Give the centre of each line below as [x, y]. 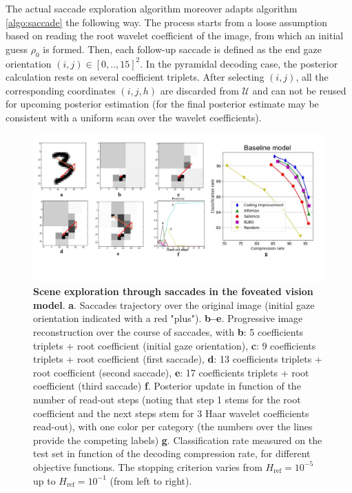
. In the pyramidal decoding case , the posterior [239, 63]
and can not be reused [299, 90]
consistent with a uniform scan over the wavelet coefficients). [134, 117]
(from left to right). [151, 480]
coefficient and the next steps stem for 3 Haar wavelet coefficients [171, 413]
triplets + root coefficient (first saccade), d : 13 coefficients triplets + [178, 359]
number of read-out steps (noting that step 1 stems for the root [167, 399]
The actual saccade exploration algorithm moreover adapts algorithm [152, 8]
